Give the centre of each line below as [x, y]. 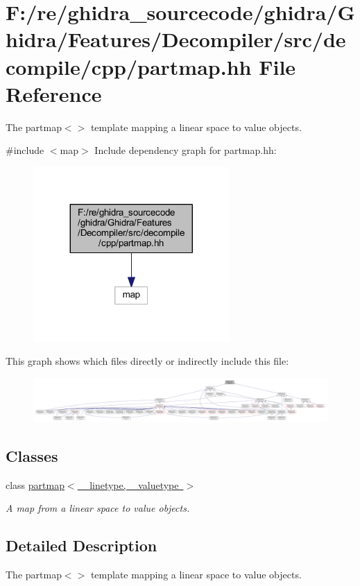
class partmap [35, 484]
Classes [32, 455]
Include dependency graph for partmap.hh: [186, 150]
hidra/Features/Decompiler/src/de [176, 39]
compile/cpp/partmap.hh [129, 66]
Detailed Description [82, 545]
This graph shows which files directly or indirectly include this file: [147, 361]
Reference [54, 93]
